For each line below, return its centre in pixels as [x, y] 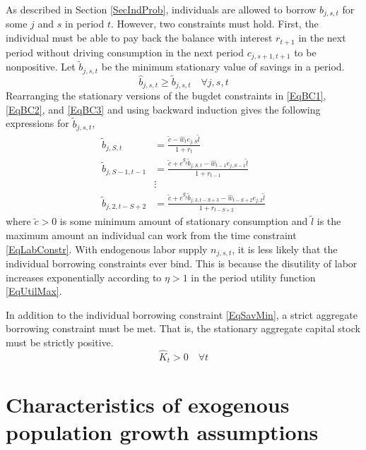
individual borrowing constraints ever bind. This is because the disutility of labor [182, 263]
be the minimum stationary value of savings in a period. [223, 67]
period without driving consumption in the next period [125, 52]
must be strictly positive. [60, 342]
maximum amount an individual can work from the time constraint [151, 235]
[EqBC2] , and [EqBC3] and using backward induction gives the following [163, 109]
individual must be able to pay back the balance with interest [139, 38]
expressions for [37, 123]
